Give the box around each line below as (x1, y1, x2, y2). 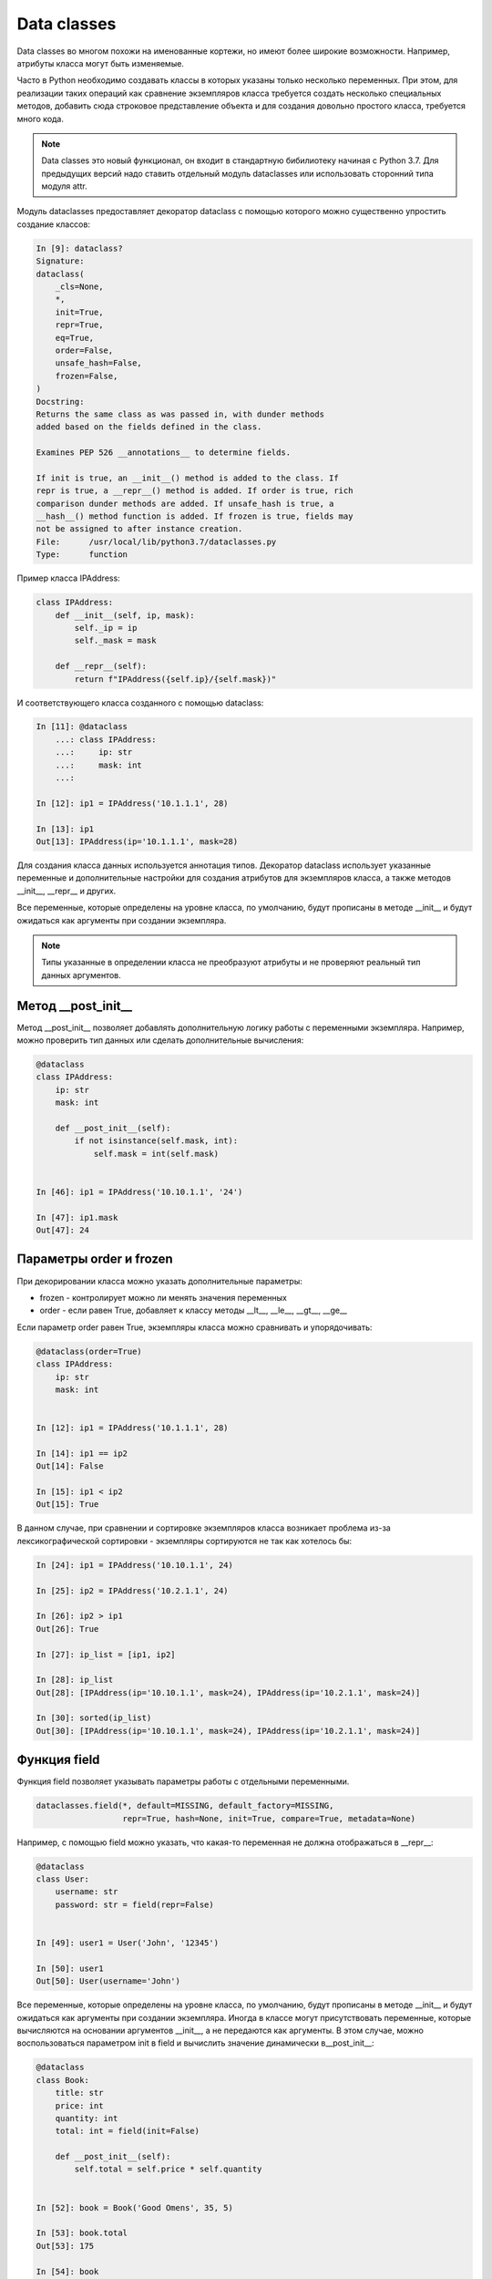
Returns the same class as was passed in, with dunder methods (36, 408, 325, 419)
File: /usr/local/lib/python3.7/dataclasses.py (36, 536, 277, 547)
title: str (55, 2088, 104, 2099)
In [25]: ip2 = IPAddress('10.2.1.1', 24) (36, 1585, 229, 1595)
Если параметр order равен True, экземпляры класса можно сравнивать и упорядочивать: (16, 1322, 373, 1333)
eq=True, (55, 333, 95, 343)
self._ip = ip (74, 623, 138, 633)
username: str (55, 1887, 118, 1897)
